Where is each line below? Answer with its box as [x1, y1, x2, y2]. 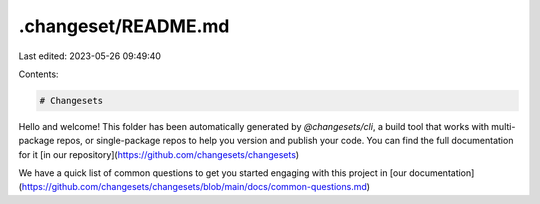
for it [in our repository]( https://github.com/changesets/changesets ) [18, 148, 300, 160]
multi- [491, 120, 516, 132]
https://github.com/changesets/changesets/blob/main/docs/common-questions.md [21, 181, 367, 193]
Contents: [18, 68, 59, 80]
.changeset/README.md [18, 15, 230, 37]
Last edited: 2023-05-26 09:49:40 [18, 50, 162, 62]
